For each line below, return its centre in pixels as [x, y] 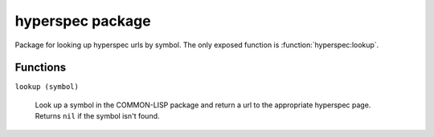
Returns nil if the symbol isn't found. [97, 116]
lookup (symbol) [47, 87]
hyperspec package [83, 21]
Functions [41, 68]
